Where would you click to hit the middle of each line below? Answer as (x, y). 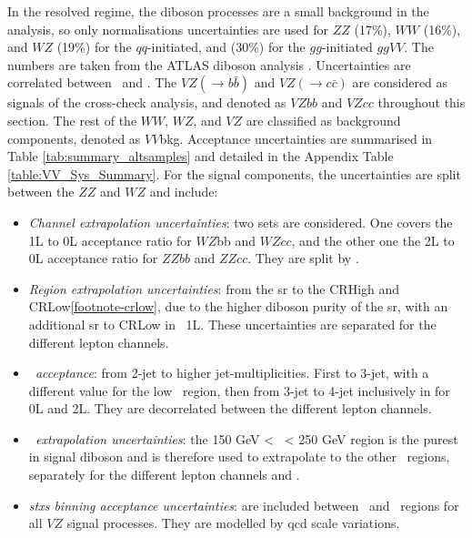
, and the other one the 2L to (373, 240)
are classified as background (323, 120)
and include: (184, 192)
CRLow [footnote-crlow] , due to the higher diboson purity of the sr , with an (238, 306)
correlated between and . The (92, 82)
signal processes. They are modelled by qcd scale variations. (233, 523)
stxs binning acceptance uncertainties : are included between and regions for (244, 505)
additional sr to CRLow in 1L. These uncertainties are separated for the (232, 324)
